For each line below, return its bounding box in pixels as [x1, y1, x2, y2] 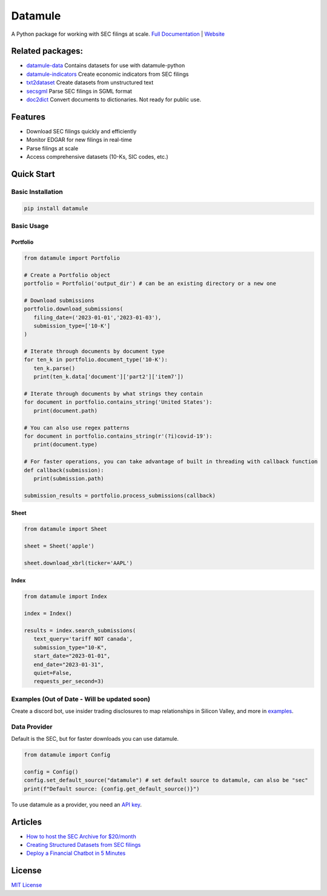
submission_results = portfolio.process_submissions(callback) [24, 492, 216, 499]
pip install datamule [24, 205, 88, 212]
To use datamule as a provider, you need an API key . [11, 801, 142, 808]
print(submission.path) [33, 475, 104, 482]
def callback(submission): [24, 467, 104, 473]
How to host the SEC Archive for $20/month [26, 832, 136, 840]
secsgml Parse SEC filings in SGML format [26, 87, 133, 95]
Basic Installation [11, 187, 63, 196]
